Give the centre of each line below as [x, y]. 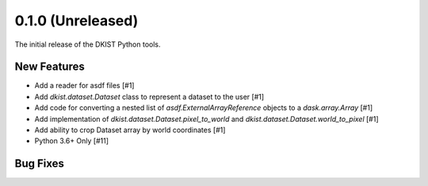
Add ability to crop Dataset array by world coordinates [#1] [130, 130]
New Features [50, 67]
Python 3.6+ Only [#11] [72, 141]
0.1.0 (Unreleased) [76, 21]
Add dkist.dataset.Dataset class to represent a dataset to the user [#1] [149, 97]
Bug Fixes [40, 163]
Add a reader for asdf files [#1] [84, 85]
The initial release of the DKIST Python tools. [88, 44]
